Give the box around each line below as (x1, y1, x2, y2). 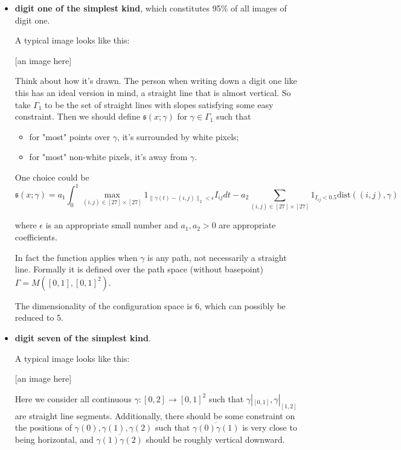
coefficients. (14, 230, 57, 243)
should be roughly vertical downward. (146, 432, 285, 445)
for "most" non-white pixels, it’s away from (29, 150, 188, 163)
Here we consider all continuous (14, 392, 132, 405)
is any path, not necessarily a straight (147, 251, 287, 263)
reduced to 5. (14, 311, 63, 324)
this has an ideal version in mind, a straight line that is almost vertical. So (14, 86, 291, 98)
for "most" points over (29, 130, 111, 143)
